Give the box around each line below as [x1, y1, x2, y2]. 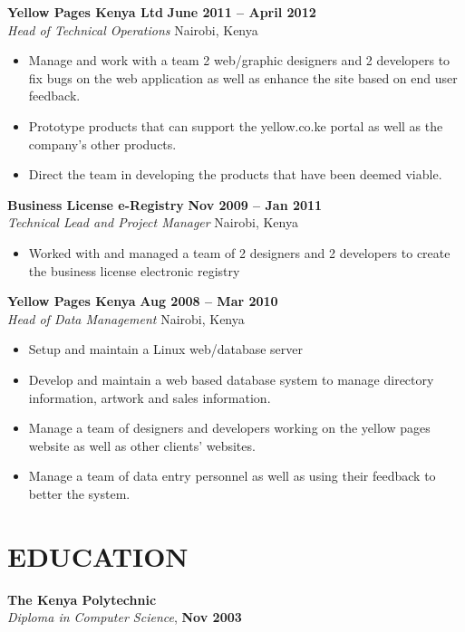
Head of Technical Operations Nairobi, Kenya [7, 20, 258, 39]
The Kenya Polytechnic [7, 589, 157, 608]
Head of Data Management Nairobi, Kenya [7, 309, 245, 328]
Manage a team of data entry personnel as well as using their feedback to [28, 466, 436, 485]
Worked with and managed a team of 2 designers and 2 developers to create [28, 243, 450, 262]
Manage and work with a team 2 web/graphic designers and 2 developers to [28, 51, 450, 70]
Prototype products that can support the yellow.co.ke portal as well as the [28, 116, 443, 135]
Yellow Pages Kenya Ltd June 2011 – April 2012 [7, 3, 316, 21]
